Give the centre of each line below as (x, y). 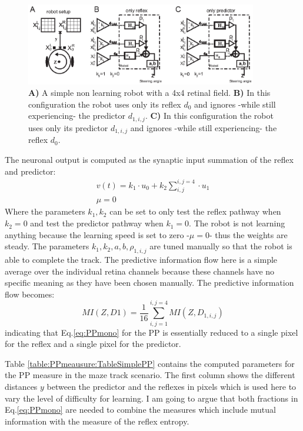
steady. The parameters (47, 246)
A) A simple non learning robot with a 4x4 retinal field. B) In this (149, 93)
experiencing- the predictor (77, 116)
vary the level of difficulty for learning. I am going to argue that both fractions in (151, 398)
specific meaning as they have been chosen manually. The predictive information (149, 283)
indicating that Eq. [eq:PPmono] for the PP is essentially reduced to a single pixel (151, 332)
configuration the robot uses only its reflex (105, 104)
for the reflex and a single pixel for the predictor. (93, 344)
